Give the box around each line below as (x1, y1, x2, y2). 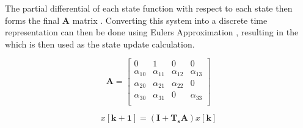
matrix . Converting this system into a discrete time (72, 13, 268, 26)
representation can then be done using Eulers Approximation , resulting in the (5, 26, 299, 38)
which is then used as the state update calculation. (5, 37, 195, 50)
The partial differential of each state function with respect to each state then (5, 2, 293, 14)
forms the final (5, 13, 60, 26)
